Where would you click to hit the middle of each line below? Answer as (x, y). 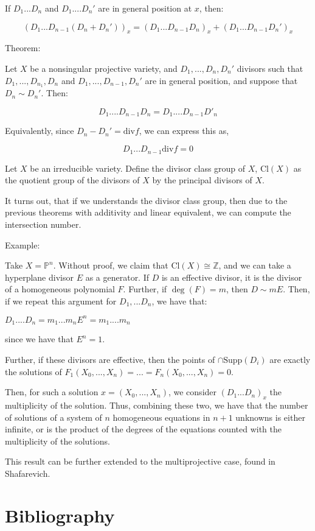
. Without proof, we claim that (111, 265)
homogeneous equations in (161, 417)
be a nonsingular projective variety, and (104, 68)
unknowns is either (270, 417)
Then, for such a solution (52, 392)
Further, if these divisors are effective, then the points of (110, 360)
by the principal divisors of (202, 180)
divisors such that (270, 68)
